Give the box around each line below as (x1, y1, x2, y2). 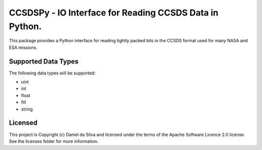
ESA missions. (9, 44, 37, 50)
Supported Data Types (9, 57, 79, 66)
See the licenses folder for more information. (9, 138, 99, 144)
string (21, 106, 33, 112)
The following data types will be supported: (9, 70, 96, 76)
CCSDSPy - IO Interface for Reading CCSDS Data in (9, 7, 218, 18)
